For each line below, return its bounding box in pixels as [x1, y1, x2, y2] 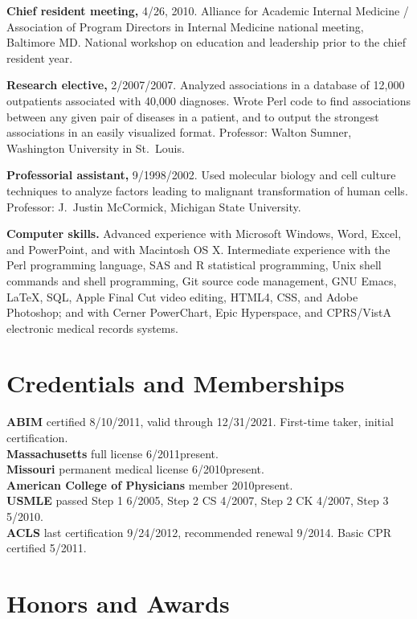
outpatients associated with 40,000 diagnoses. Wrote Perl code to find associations [6, 92, 411, 109]
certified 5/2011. [6, 539, 87, 556]
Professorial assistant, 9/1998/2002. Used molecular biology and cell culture [6, 166, 396, 183]
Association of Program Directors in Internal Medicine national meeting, [6, 18, 364, 35]
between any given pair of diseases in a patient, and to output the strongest [6, 108, 379, 125]
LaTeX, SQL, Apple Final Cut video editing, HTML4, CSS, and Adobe [6, 288, 358, 305]
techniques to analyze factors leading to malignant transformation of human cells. [6, 182, 408, 199]
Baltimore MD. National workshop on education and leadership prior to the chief [6, 34, 406, 51]
